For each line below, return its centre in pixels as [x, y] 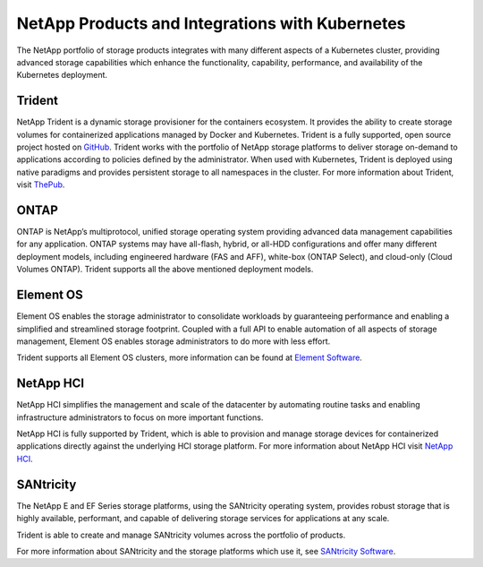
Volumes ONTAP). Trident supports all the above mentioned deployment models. [165, 270]
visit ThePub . [41, 185]
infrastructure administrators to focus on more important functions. [140, 417]
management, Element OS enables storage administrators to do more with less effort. [174, 341]
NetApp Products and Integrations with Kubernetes [211, 23]
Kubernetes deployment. [62, 75]
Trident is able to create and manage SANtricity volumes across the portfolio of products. [181, 535]
